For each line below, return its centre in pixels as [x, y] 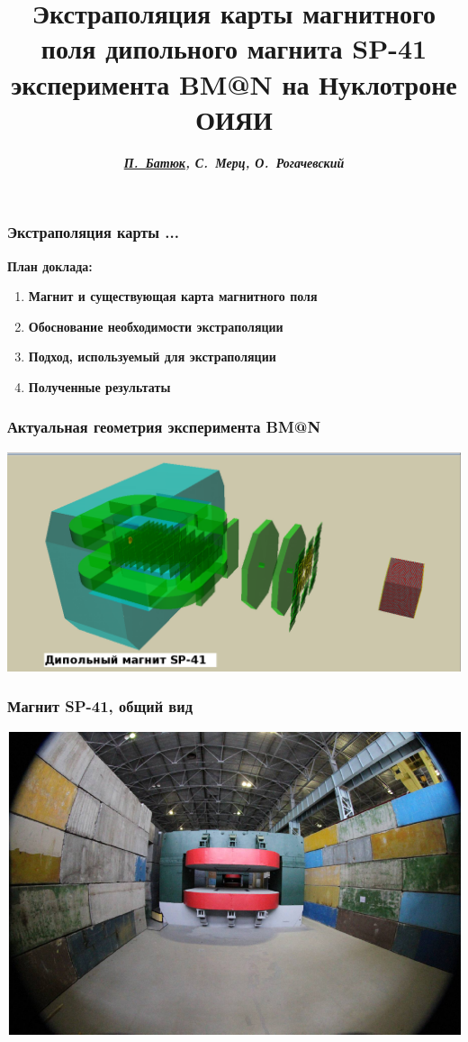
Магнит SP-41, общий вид [100, 706]
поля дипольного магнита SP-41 [234, 48]
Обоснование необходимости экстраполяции [156, 326]
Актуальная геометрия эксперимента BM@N [164, 427]
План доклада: [50, 265]
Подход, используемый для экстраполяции [152, 356]
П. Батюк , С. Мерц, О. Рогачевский [234, 162]
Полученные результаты [99, 386]
